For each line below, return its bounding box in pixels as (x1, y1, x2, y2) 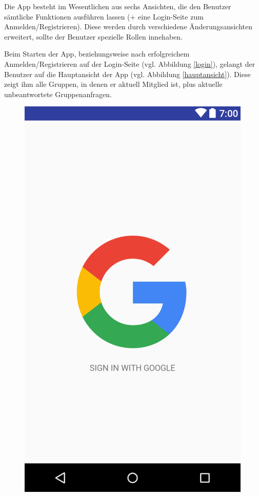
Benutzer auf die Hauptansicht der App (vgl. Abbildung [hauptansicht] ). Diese (4, 68, 251, 79)
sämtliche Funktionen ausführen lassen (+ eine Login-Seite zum (4, 11, 204, 22)
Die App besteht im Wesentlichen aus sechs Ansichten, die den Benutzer (4, 1, 231, 11)
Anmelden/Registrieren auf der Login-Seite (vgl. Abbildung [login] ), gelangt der (4, 58, 255, 69)
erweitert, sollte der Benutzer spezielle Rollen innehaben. (4, 31, 183, 42)
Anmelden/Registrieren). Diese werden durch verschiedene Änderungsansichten (4, 21, 252, 32)
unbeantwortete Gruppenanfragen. (4, 88, 112, 99)
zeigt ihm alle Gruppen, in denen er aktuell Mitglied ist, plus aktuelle (4, 79, 223, 89)
